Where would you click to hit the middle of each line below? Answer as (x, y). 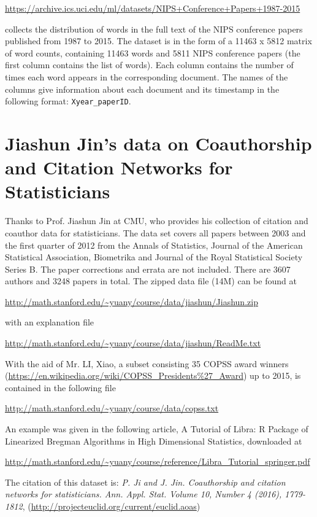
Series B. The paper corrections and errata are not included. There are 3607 (148, 269)
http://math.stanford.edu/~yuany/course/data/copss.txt (112, 408)
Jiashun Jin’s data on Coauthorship (158, 143)
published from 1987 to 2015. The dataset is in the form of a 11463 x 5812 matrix (158, 41)
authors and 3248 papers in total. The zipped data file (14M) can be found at (151, 281)
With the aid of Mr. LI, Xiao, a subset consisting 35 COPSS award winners (147, 363)
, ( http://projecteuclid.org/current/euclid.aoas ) (111, 506)
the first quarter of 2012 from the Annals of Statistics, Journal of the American (154, 245)
